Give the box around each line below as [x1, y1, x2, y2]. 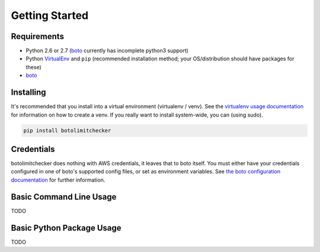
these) [25, 63, 41, 70]
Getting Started [11, 9, 89, 22]
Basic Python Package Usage [11, 222, 121, 233]
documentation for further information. [11, 176, 105, 183]
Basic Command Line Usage [11, 192, 117, 202]
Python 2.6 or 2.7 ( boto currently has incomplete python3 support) [25, 47, 189, 54]
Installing [11, 88, 47, 98]
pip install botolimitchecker [23, 127, 111, 134]
